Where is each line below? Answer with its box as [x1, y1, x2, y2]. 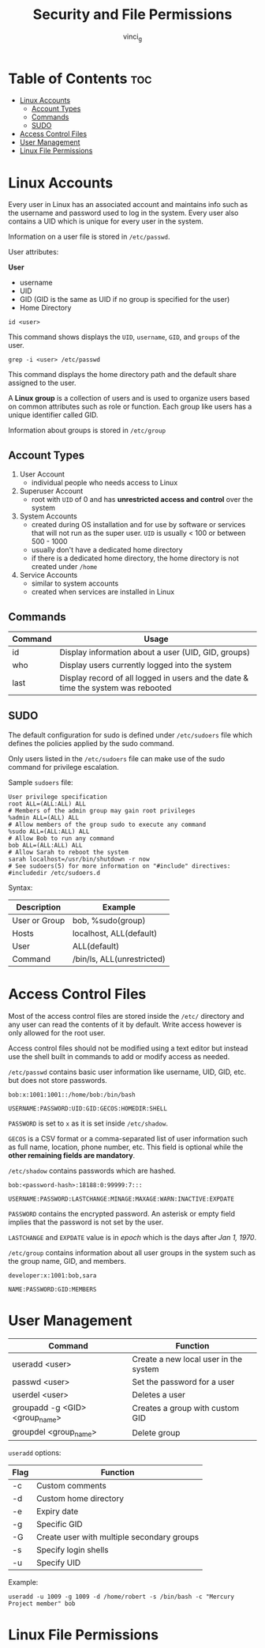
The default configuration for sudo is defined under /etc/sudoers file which [8, 730, 252, 740]
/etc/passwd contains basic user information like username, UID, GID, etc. [8, 1067, 247, 1077]
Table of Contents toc [8, 70, 152, 88]
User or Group [12, 915, 65, 926]
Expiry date [36, 1506, 79, 1517]
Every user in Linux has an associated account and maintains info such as [8, 200, 248, 209]
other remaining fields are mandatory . [8, 1150, 136, 1160]
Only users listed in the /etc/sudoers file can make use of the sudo [8, 753, 226, 764]
